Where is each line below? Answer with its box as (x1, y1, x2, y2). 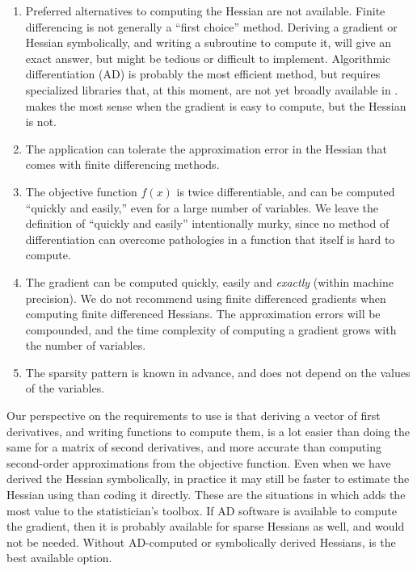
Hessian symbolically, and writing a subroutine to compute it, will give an (25, 34, 392, 51)
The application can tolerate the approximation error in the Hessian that (25, 140, 387, 157)
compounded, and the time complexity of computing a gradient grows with (25, 321, 397, 338)
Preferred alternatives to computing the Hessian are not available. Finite (25, 2, 385, 19)
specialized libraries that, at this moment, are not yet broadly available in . (25, 81, 398, 98)
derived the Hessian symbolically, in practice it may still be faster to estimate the (6, 470, 410, 487)
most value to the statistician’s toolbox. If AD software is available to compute (6, 502, 397, 519)
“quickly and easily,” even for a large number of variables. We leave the (25, 199, 379, 216)
